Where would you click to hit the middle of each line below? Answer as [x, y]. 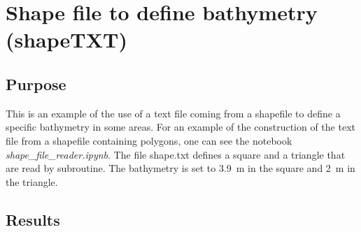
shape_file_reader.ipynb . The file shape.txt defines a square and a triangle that [176, 154]
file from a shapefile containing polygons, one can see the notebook [149, 140]
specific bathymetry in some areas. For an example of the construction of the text [180, 127]
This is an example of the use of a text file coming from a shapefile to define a [173, 113]
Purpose [36, 84]
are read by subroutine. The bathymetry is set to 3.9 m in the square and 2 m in [180, 168]
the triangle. [32, 181]
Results [33, 219]
